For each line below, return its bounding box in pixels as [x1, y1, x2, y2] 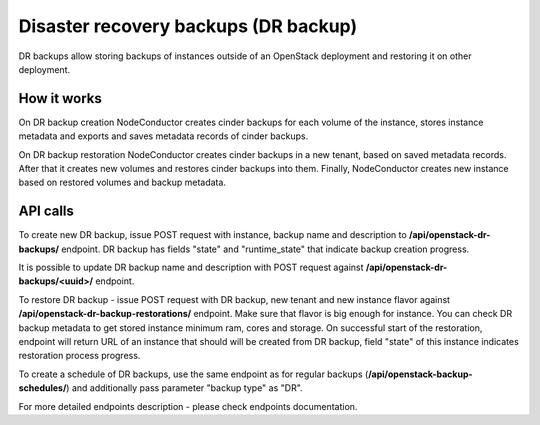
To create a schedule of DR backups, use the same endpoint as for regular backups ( [18, 368, 369, 380]
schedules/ [18, 382, 67, 394]
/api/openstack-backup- [368, 368, 474, 380]
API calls [18, 203, 75, 220]
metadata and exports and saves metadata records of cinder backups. [18, 130, 309, 142]
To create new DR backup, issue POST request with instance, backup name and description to [18, 229, 407, 241]
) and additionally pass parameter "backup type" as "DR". [66, 382, 304, 394]
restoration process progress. [18, 350, 141, 362]
